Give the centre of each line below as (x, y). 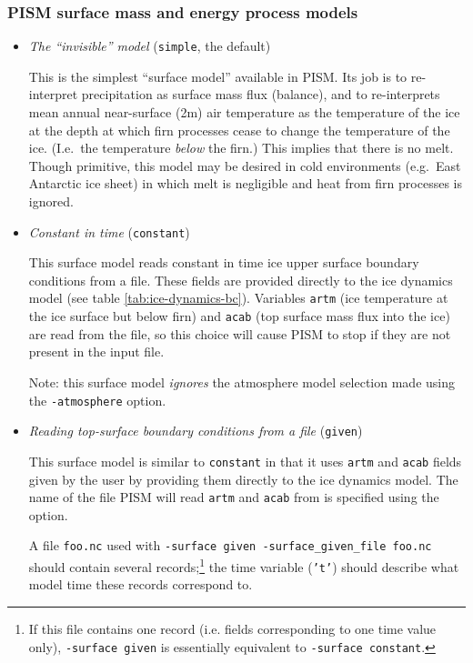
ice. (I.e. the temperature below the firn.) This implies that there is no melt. (241, 148)
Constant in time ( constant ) (109, 231)
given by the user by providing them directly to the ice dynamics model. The (243, 479)
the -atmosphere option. (97, 400)
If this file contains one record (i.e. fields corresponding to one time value (232, 628)
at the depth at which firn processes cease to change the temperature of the (239, 130)
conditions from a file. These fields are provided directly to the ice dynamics (241, 280)
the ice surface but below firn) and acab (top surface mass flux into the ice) (239, 316)
